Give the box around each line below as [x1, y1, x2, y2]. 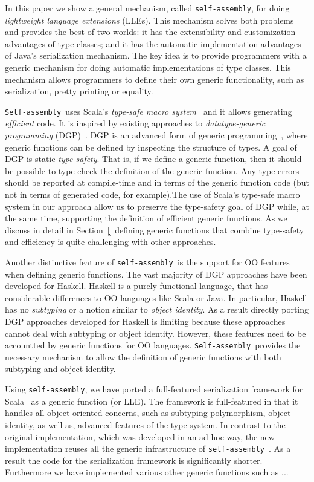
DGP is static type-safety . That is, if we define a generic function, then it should [5, 152, 302, 165]
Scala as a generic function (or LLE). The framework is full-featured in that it [5, 394, 298, 407]
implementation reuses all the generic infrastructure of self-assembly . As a [5, 442, 291, 455]
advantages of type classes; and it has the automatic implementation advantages [5, 37, 301, 50]
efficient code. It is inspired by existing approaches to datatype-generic [5, 117, 266, 129]
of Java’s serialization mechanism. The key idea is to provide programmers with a [5, 49, 307, 62]
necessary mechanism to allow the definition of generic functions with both [5, 350, 281, 363]
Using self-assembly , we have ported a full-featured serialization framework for [5, 383, 303, 396]
